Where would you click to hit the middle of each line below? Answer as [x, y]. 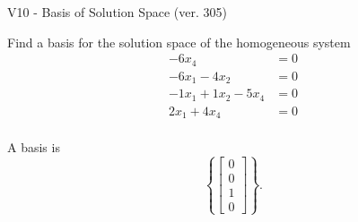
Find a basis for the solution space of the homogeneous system [179, 42]
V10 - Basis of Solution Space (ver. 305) [117, 12]
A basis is [34, 147]
